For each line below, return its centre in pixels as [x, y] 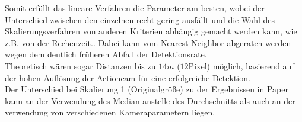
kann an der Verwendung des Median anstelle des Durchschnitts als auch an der [150, 100]
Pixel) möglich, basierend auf [241, 65]
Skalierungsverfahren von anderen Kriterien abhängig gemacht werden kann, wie [151, 31]
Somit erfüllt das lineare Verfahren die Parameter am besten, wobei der [135, 8]
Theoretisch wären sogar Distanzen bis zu [80, 65]
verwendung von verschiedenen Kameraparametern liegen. [110, 112]
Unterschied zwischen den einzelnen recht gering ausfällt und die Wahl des [140, 19]
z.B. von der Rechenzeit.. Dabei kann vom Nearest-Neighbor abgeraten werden [148, 42]
